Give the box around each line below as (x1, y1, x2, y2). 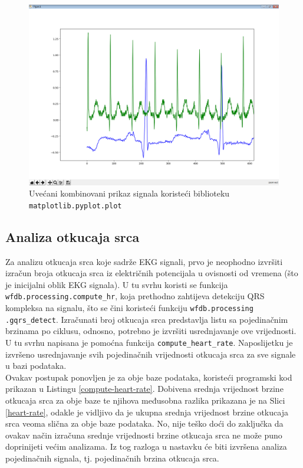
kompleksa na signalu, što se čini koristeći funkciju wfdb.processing (5, 302, 253, 314)
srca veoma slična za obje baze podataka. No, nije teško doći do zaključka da (5, 417, 284, 430)
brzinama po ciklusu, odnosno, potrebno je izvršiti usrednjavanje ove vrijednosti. (5, 325, 297, 337)
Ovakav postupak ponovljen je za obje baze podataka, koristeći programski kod (5, 371, 292, 383)
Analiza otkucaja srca (5, 227, 140, 246)
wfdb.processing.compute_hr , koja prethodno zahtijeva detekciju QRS (5, 290, 265, 302)
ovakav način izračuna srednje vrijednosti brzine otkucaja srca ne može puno (5, 428, 282, 441)
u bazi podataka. (5, 359, 67, 372)
